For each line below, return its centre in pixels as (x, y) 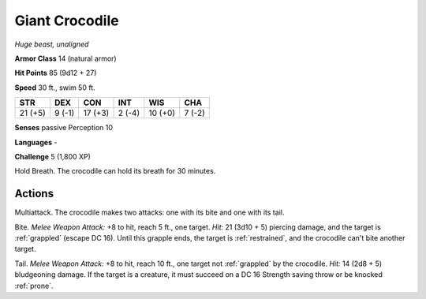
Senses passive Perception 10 (64, 128)
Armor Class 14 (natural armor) (66, 58)
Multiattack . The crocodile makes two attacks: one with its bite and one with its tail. (149, 212)
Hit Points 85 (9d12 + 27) (56, 73)
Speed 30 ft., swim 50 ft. (55, 88)
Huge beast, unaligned (52, 44)
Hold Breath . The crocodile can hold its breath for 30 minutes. (115, 171)
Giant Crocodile (67, 21)
